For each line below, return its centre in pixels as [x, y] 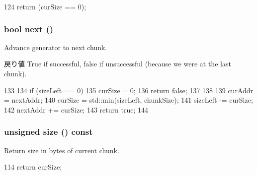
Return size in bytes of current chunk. [62, 150]
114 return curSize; [33, 167]
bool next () [29, 29]
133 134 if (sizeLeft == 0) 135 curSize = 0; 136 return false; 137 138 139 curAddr [129, 90]
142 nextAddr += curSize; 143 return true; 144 [76, 109]
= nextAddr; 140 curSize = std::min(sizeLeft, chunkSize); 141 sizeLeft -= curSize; [128, 100]
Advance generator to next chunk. [56, 47]
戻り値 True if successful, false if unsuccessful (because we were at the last [118, 64]
